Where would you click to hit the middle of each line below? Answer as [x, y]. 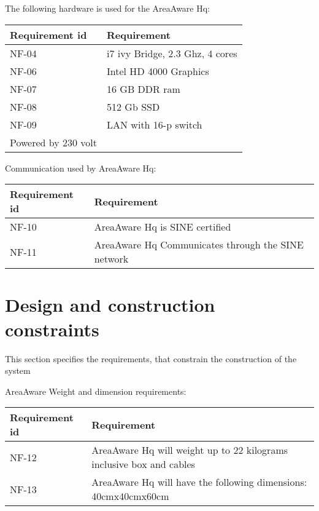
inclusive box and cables [143, 464]
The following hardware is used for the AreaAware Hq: [108, 8]
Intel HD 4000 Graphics [158, 71]
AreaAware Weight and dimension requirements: [96, 391]
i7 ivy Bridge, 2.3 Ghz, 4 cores [172, 53]
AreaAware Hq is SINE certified [163, 227]
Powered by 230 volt [54, 142]
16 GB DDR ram [144, 89]
